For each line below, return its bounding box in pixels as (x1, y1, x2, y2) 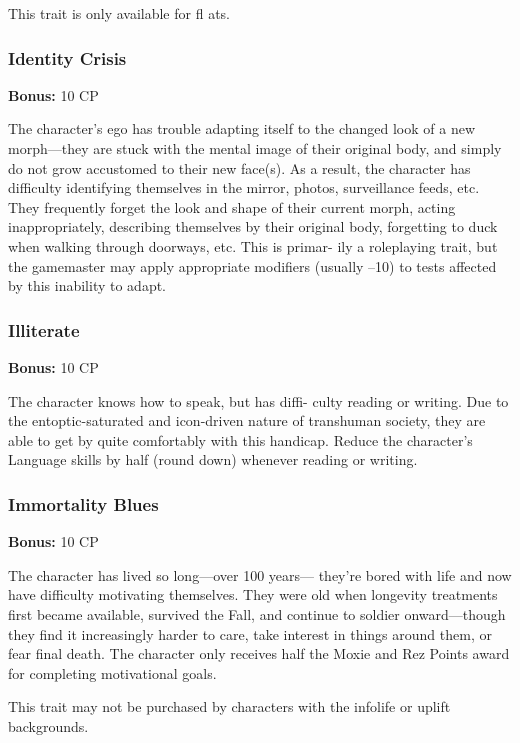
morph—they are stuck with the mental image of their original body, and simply (8, 138, 502, 158)
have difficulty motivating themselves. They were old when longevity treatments (8, 584, 498, 605)
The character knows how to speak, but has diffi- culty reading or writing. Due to (8, 390, 509, 411)
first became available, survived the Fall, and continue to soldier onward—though (8, 603, 506, 624)
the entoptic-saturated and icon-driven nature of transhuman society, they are (8, 410, 486, 431)
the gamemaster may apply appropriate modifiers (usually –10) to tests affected (8, 255, 497, 276)
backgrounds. (8, 715, 89, 736)
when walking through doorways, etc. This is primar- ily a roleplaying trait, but (8, 235, 498, 256)
